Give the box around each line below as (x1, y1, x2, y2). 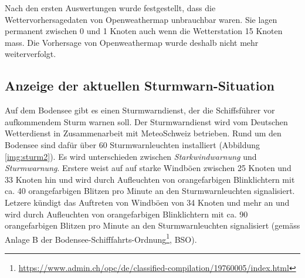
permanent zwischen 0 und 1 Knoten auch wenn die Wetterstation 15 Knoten (5, 25, 283, 37)
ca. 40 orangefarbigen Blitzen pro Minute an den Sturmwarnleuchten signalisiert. (5, 185, 295, 197)
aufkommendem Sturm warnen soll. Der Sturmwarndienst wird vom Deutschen (5, 115, 288, 128)
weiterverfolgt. (5, 48, 56, 60)
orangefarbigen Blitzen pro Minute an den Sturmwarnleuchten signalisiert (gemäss (5, 219, 300, 232)
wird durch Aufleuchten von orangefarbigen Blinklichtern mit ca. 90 (5, 207, 248, 220)
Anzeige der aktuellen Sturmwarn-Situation (5, 76, 274, 95)
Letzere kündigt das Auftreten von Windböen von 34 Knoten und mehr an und (5, 196, 290, 208)
